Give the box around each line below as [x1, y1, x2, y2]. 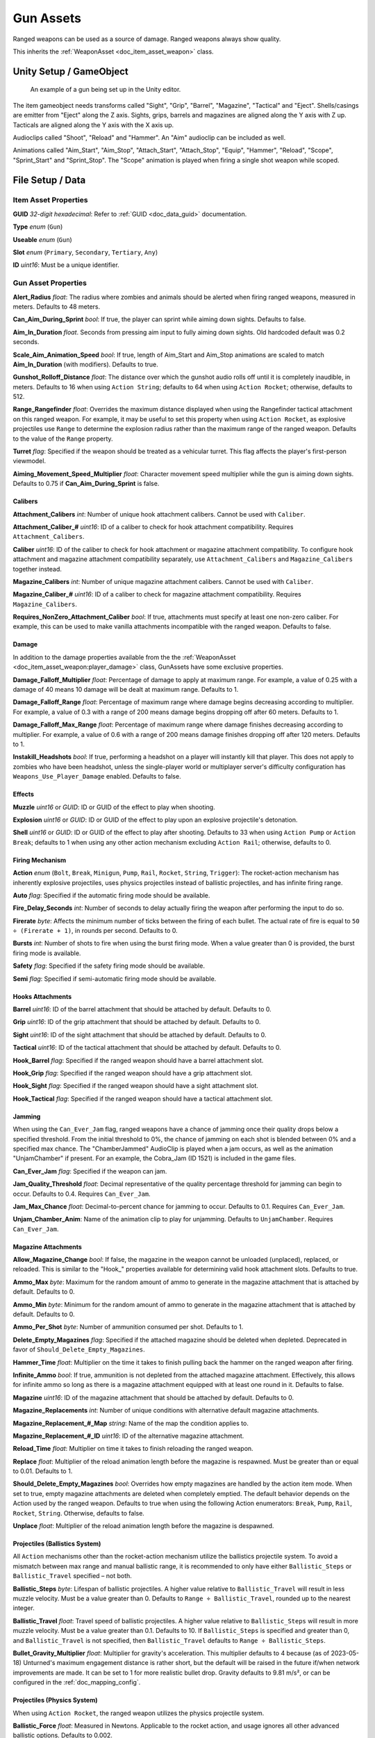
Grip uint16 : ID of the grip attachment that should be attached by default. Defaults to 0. [12, 1018, 261, 1026]
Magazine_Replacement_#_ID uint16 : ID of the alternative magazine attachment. [12, 1431, 244, 1440]
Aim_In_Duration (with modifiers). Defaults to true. [12, 360, 159, 368]
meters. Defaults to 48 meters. [12, 302, 101, 311]
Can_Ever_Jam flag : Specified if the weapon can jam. [12, 1167, 167, 1175]
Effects [12, 790, 35, 799]
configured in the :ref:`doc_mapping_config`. [12, 1678, 141, 1687]
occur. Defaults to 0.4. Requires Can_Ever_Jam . [12, 1189, 151, 1198]
